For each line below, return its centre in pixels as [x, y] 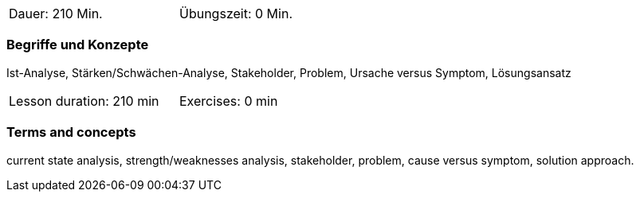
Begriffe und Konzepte [78, 45]
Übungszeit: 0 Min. [236, 14]
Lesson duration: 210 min [84, 101]
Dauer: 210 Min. [56, 14]
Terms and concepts [71, 132]
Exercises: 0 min [229, 101]
